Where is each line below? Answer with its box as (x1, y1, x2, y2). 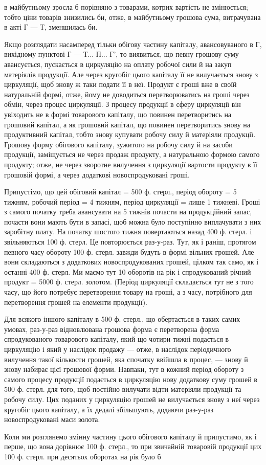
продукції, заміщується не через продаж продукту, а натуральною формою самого (4, 149, 260, 160)
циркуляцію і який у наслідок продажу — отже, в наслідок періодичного (4, 344, 231, 354)
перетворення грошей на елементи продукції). (4, 296, 147, 307)
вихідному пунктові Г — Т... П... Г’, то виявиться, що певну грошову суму (4, 49, 239, 59)
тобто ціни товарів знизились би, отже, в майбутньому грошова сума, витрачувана (4, 11, 261, 22)
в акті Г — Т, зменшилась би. (4, 21, 98, 32)
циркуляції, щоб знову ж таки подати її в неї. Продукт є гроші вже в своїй (4, 79, 237, 90)
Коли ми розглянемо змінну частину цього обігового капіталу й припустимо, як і (4, 431, 257, 441)
